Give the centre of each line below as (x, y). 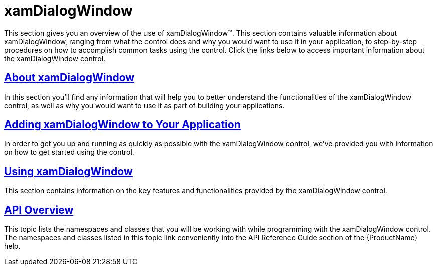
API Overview (39, 210)
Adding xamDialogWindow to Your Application (122, 125)
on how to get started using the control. (69, 152)
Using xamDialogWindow (68, 171)
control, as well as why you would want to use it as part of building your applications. (144, 105)
